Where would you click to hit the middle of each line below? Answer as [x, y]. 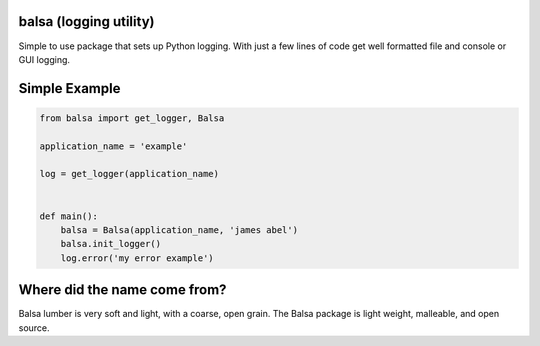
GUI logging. [44, 59]
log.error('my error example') [137, 258]
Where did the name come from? [122, 290]
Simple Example [69, 88]
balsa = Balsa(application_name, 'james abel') [179, 230]
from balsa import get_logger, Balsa [132, 118]
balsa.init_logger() [111, 244]
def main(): [69, 216]
